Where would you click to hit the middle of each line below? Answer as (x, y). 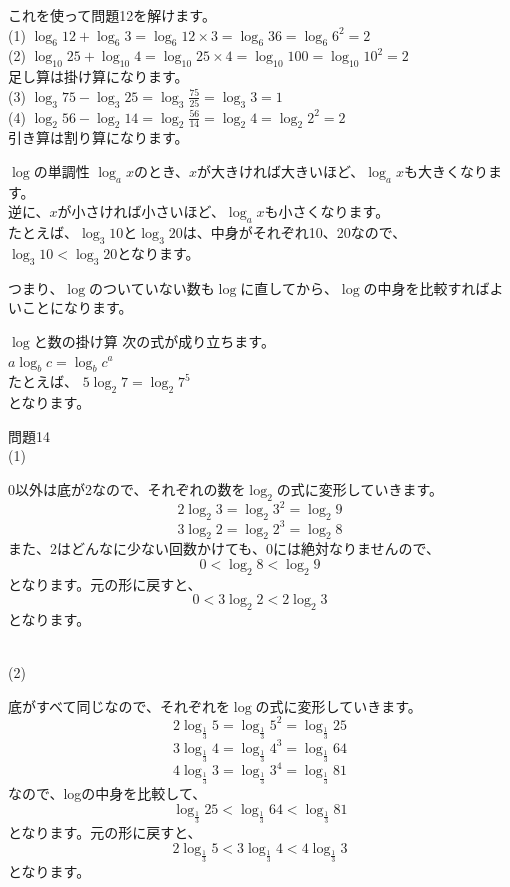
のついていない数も (152, 287)
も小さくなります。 (327, 211)
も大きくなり (445, 170)
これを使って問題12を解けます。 (112, 15)
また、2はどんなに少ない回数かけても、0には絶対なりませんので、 (224, 548)
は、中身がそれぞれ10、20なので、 (294, 232)
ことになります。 (77, 307)
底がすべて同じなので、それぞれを (119, 705)
